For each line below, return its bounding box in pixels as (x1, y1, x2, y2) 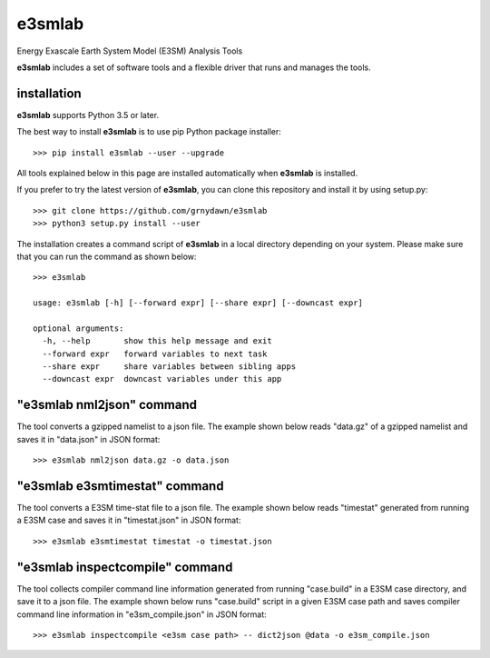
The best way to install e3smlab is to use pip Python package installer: (16, 126, 281, 137)
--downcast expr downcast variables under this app (42, 374, 282, 384)
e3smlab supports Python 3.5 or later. (16, 109, 159, 120)
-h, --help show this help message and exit (42, 336, 272, 346)
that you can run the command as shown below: (16, 251, 197, 262)
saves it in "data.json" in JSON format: (16, 434, 161, 444)
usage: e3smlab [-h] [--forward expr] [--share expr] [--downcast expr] (33, 298, 363, 308)
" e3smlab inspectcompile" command (16, 559, 233, 574)
